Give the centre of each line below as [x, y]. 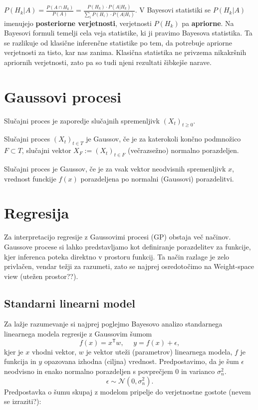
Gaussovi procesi [63, 96]
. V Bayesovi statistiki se [173, 10]
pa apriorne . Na [208, 23]
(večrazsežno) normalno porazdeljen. [183, 150]
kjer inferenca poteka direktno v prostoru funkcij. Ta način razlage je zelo [117, 256]
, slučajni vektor [46, 150]
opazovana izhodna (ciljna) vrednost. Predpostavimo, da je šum [141, 361]
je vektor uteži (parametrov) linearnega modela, [159, 351]
